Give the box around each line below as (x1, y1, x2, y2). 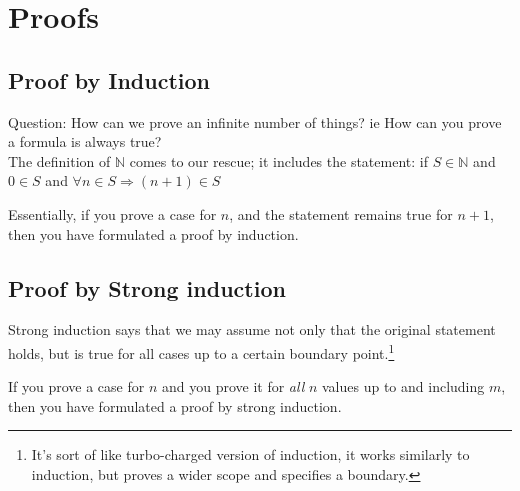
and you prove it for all (161, 376, 305, 397)
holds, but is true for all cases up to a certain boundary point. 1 (8, 339, 395, 363)
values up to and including (322, 376, 485, 397)
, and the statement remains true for (229, 203, 453, 224)
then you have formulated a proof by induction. (8, 223, 299, 244)
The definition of (8, 150, 111, 171)
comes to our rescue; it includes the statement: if (129, 150, 428, 171)
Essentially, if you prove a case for (8, 203, 217, 224)
